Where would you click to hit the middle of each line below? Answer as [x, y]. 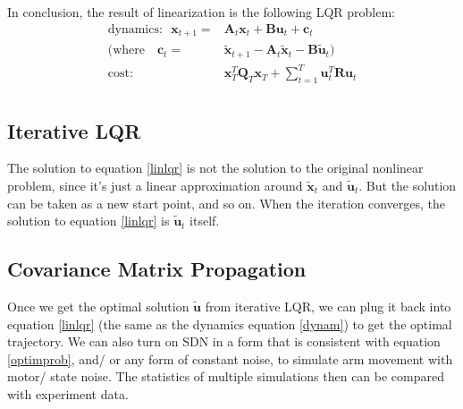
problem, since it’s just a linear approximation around [155, 185]
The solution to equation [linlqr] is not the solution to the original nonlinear [215, 168]
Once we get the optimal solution [98, 306]
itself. [205, 221]
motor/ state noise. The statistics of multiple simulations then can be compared [226, 376]
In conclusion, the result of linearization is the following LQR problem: [201, 12]
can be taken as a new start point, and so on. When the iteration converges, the [227, 203]
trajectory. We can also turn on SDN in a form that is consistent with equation [224, 341]
